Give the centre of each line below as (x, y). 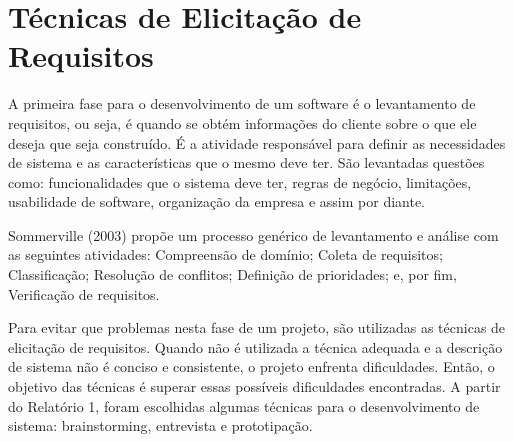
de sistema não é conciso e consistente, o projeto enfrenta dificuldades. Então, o (251, 366)
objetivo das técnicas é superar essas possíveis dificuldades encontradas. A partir (254, 386)
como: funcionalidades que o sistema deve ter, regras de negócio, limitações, (240, 181)
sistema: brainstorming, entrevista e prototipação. (160, 425)
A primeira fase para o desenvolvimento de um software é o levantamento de (242, 103)
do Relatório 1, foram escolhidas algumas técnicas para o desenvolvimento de (244, 405)
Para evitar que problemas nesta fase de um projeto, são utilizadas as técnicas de (257, 327)
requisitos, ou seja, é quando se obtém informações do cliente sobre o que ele (242, 122)
